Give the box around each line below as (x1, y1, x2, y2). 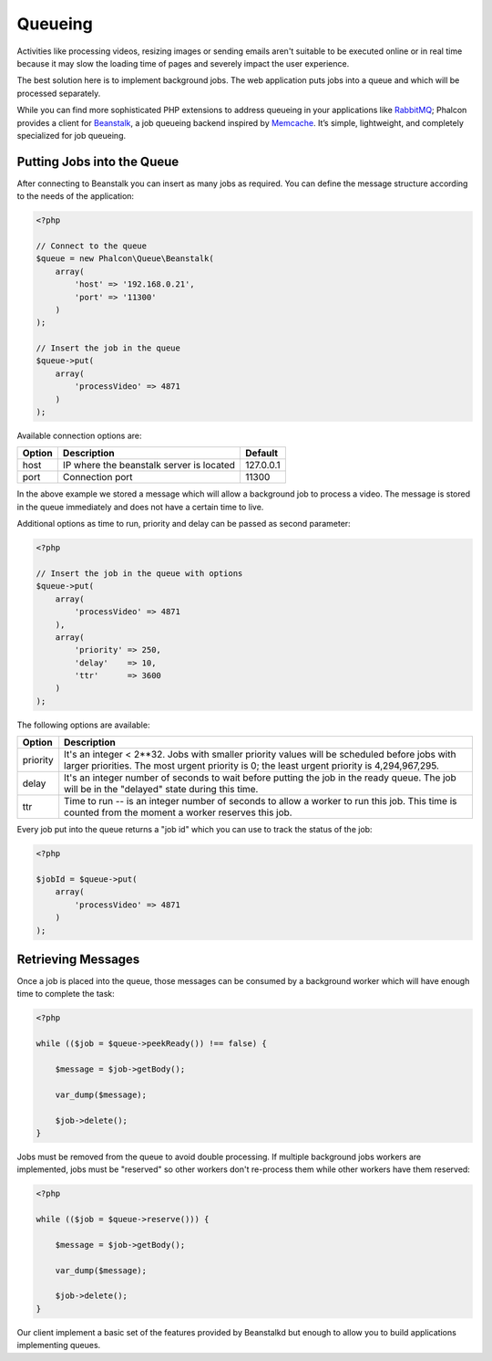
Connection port (62, 471, 133, 484)
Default (245, 447, 278, 460)
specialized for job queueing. (16, 130, 127, 141)
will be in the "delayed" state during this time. (64, 783, 259, 796)
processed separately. (16, 88, 101, 99)
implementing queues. (16, 1340, 101, 1351)
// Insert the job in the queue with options (36, 568, 243, 579)
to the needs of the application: (16, 191, 135, 202)
